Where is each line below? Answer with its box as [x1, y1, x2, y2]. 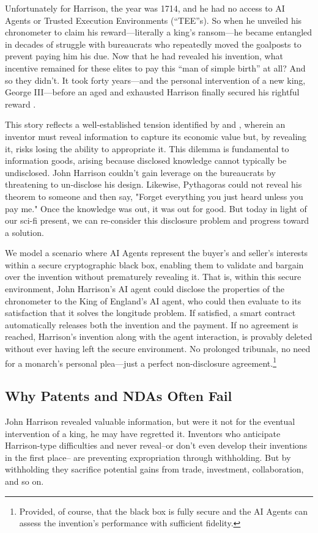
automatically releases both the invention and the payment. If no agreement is [5, 318, 298, 331]
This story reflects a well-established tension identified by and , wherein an [5, 118, 286, 131]
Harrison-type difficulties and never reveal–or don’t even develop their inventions [5, 439, 308, 452]
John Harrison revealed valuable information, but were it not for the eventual [5, 415, 295, 428]
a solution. [5, 226, 44, 238]
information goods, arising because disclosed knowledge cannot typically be [5, 154, 287, 167]
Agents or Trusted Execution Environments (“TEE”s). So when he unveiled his [5, 13, 302, 26]
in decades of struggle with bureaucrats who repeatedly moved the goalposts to [5, 37, 301, 50]
